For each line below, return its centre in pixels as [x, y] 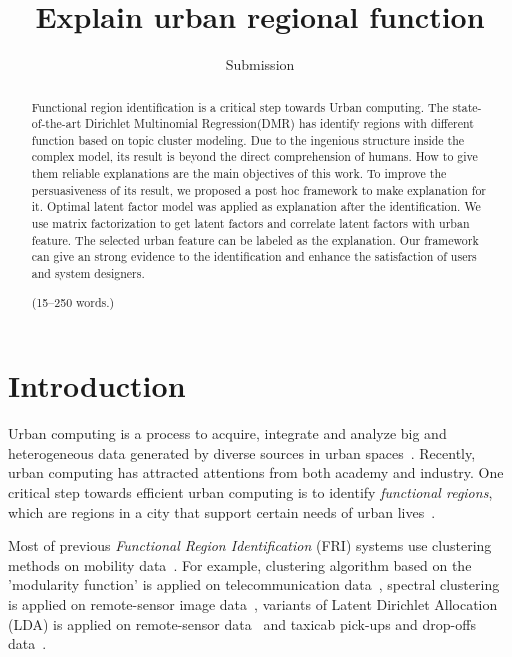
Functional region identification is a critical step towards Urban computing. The [240, 106]
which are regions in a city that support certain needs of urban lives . [222, 511]
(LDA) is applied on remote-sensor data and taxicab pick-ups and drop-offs [242, 623]
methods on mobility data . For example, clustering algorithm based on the [240, 564]
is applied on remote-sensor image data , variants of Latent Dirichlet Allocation [253, 603]
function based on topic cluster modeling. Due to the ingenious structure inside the [248, 139]
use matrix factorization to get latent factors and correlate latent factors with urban [250, 223]
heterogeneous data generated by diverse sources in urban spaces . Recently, [242, 452]
